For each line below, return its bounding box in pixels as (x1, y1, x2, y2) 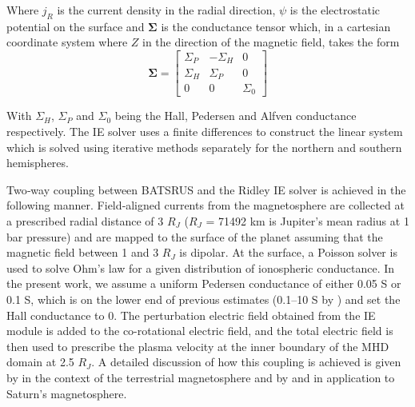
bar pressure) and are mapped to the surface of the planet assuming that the (6, 228, 383, 245)
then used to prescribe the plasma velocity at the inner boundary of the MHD (6, 337, 389, 354)
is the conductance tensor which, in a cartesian (161, 18, 391, 34)
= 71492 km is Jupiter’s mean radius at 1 (206, 213, 409, 229)
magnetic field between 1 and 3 (6, 244, 159, 261)
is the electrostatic (289, 2, 381, 18)
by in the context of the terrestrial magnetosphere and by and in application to (6, 369, 395, 385)
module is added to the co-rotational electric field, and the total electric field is (6, 322, 393, 339)
